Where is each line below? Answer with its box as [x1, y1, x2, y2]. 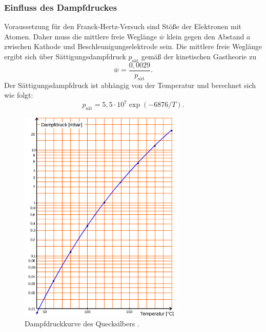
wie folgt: [4, 90, 33, 100]
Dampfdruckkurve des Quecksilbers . [25, 318, 139, 328]
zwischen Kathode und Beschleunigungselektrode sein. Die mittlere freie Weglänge [4, 41, 262, 52]
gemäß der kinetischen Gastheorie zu [141, 51, 256, 61]
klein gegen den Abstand [167, 31, 244, 41]
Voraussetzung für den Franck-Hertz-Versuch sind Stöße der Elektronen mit [4, 21, 241, 32]
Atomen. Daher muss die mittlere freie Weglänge [4, 31, 157, 41]
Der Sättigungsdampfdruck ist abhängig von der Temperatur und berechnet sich [4, 79, 256, 90]
